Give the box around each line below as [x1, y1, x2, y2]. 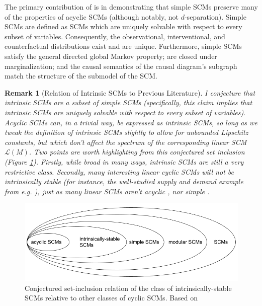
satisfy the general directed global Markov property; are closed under [5, 50, 217, 61]
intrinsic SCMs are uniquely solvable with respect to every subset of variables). [5, 107, 246, 117]
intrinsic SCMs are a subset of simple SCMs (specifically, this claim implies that [5, 97, 252, 108]
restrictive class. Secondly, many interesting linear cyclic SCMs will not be [5, 166, 234, 177]
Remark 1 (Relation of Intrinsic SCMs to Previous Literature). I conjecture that [5, 87, 255, 98]
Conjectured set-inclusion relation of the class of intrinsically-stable [25, 282, 232, 293]
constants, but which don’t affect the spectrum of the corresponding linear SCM [5, 136, 247, 147]
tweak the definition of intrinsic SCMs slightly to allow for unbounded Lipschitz [5, 127, 248, 137]
